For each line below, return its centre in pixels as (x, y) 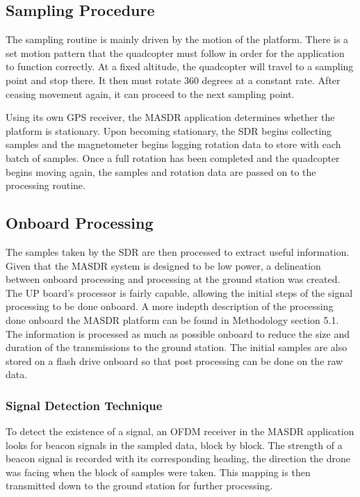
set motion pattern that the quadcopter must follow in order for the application (175, 52)
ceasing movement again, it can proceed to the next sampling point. (150, 93)
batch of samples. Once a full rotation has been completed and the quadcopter (173, 157)
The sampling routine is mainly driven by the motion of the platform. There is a (177, 39)
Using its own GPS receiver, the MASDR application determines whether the (170, 117)
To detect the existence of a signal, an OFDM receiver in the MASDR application (180, 431)
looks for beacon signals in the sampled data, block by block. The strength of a (174, 445)
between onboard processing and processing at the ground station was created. (173, 279)
